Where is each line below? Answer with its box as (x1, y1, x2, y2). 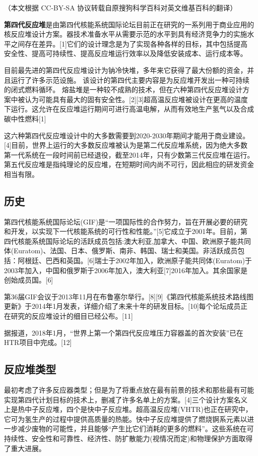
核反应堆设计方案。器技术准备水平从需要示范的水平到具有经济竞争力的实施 (4, 29, 247, 39)
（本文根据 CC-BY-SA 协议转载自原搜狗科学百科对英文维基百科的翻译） (4, 2, 237, 12)
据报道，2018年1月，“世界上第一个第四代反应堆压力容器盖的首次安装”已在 (4, 327, 244, 338)
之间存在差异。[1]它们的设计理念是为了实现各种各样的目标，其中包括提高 (10, 38, 248, 49)
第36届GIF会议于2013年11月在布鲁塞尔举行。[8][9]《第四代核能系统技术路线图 (4, 291, 254, 301)
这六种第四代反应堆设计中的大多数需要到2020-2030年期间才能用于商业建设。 (4, 130, 250, 140)
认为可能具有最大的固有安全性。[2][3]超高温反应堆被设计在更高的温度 (24, 94, 248, 104)
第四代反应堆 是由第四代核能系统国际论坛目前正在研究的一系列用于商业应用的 (4, 19, 254, 29)
